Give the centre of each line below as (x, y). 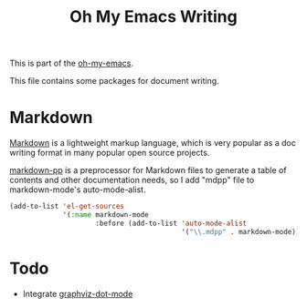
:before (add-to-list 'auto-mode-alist (171, 223)
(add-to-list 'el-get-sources (67, 207)
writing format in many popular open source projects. (110, 153)
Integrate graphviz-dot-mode (78, 293)
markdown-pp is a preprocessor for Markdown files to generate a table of (148, 170)
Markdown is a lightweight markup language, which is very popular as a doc (153, 143)
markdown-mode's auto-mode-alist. (78, 190)
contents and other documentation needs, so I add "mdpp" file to (132, 180)
